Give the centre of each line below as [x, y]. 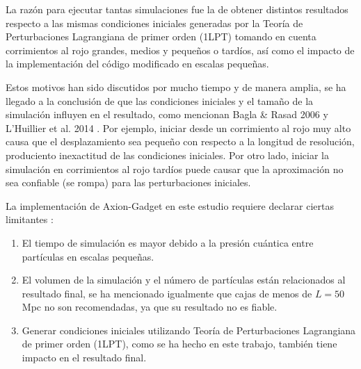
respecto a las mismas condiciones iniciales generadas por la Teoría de [154, 23]
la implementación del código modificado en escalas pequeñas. [137, 64]
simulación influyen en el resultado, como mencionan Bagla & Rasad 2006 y [167, 114]
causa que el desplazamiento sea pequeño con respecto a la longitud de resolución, [180, 141]
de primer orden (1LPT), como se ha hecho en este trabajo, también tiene [179, 344]
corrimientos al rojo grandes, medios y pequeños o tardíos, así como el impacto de [180, 50]
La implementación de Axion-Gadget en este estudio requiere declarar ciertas [170, 205]
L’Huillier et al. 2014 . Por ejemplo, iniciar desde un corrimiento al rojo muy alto [178, 128]
